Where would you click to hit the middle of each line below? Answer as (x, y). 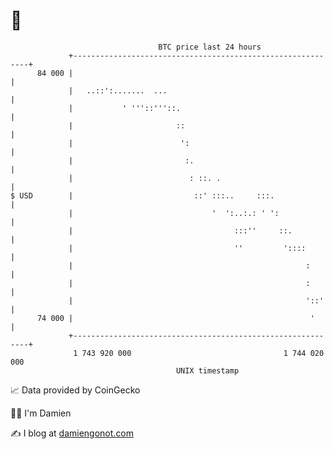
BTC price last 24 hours (210, 47)
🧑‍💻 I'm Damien (41, 413)
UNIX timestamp (207, 370)
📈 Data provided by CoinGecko (75, 390)
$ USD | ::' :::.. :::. (142, 195)
